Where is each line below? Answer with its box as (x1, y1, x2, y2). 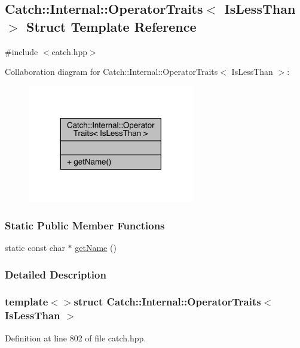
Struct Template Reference (26, 17, 197, 35)
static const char (5, 241, 65, 254)
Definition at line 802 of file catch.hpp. (5, 331, 146, 344)
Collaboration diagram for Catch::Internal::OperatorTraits (5, 65, 218, 78)
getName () (75, 241, 117, 254)
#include (5, 45, 38, 58)
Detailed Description (5, 267, 106, 282)
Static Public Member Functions (5, 217, 165, 232)
